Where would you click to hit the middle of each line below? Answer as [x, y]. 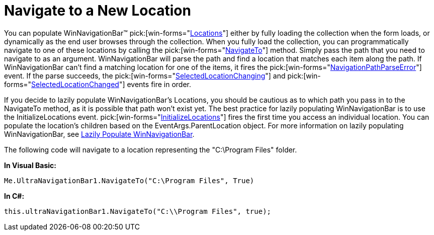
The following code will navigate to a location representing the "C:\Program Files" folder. [151, 149]
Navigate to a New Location [98, 11]
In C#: [14, 196]
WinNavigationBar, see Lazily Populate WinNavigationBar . [99, 134]
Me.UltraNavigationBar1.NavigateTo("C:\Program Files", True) [129, 180]
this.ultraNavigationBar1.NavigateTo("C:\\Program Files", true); [138, 211]
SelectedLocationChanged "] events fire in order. [111, 84]
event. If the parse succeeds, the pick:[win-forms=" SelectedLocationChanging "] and [145, 75]
